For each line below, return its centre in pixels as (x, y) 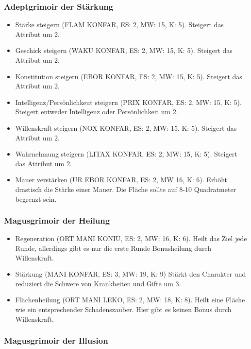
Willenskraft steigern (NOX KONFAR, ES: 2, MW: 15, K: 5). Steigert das (126, 128)
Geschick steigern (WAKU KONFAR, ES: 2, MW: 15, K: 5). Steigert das (124, 50)
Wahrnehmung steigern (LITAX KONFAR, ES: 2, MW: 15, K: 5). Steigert (126, 154)
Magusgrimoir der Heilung (57, 220)
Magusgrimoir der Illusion (56, 340)
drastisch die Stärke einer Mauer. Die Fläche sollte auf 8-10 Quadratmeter (126, 189)
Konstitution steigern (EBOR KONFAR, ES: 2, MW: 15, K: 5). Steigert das (129, 76)
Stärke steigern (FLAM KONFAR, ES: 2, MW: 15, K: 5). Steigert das (119, 25)
